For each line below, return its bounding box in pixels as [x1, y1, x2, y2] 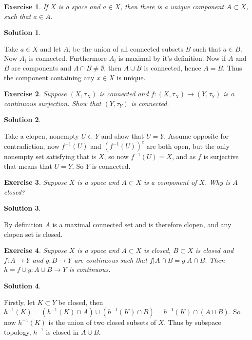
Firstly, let [4, 297, 35, 307]
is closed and [195, 245, 234, 255]
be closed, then [58, 297, 103, 307]
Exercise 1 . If [4, 1, 48, 11]
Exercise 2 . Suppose [4, 89, 67, 99]
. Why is [205, 177, 231, 187]
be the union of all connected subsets [73, 43, 183, 54]
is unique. [116, 72, 146, 82]
